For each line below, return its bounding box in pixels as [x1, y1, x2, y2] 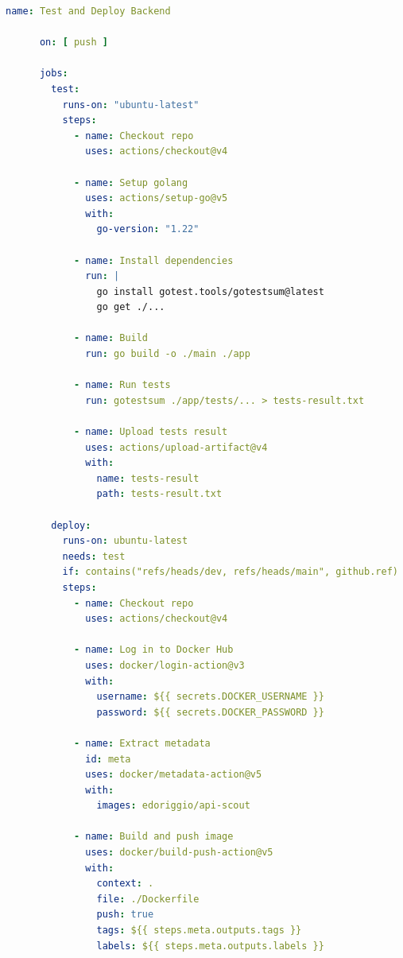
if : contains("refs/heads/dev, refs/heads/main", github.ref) [62, 566, 398, 578]
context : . [96, 878, 154, 890]
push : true [96, 909, 154, 921]
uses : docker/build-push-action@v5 [85, 847, 273, 859]
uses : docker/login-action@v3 [85, 659, 245, 671]
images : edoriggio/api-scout [96, 800, 250, 812]
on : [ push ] [39, 37, 108, 48]
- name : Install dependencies [73, 254, 234, 266]
